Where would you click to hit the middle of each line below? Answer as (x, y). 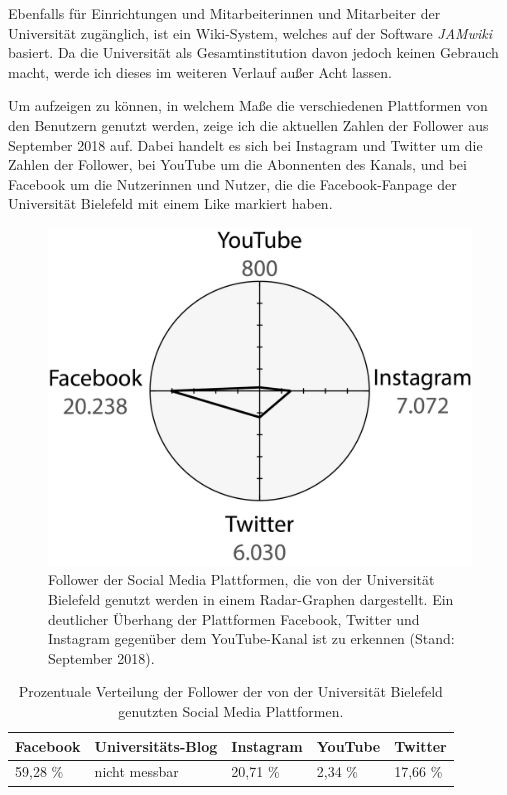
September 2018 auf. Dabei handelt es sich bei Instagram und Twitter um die (245, 144)
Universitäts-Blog (156, 745)
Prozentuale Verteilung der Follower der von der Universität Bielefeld (230, 691)
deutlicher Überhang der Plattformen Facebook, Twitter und (234, 618)
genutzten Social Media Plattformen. (231, 710)
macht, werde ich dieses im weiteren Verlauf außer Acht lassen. (200, 71)
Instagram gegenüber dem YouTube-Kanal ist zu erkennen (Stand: (251, 638)
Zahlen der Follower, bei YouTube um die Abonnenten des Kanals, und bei (237, 164)
